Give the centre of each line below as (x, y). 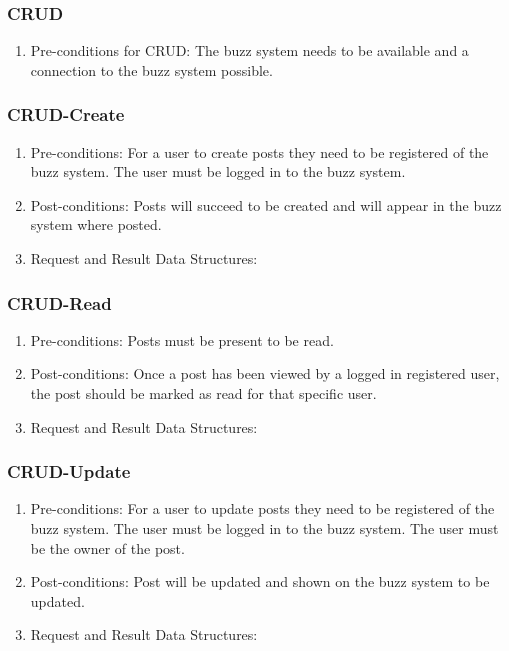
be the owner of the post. (107, 547)
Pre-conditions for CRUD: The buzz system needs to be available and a (249, 50)
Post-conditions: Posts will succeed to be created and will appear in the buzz (266, 204)
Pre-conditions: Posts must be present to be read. (182, 339)
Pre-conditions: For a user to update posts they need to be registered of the (262, 508)
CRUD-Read (59, 302)
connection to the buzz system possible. (151, 69)
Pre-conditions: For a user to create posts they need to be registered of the (259, 151)
